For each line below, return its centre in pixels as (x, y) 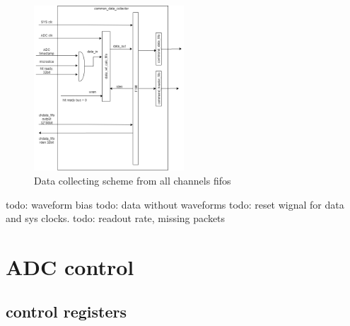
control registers (66, 312)
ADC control (70, 266)
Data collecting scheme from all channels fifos (133, 180)
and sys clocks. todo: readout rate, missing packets (116, 218)
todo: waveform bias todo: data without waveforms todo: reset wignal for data (175, 204)
